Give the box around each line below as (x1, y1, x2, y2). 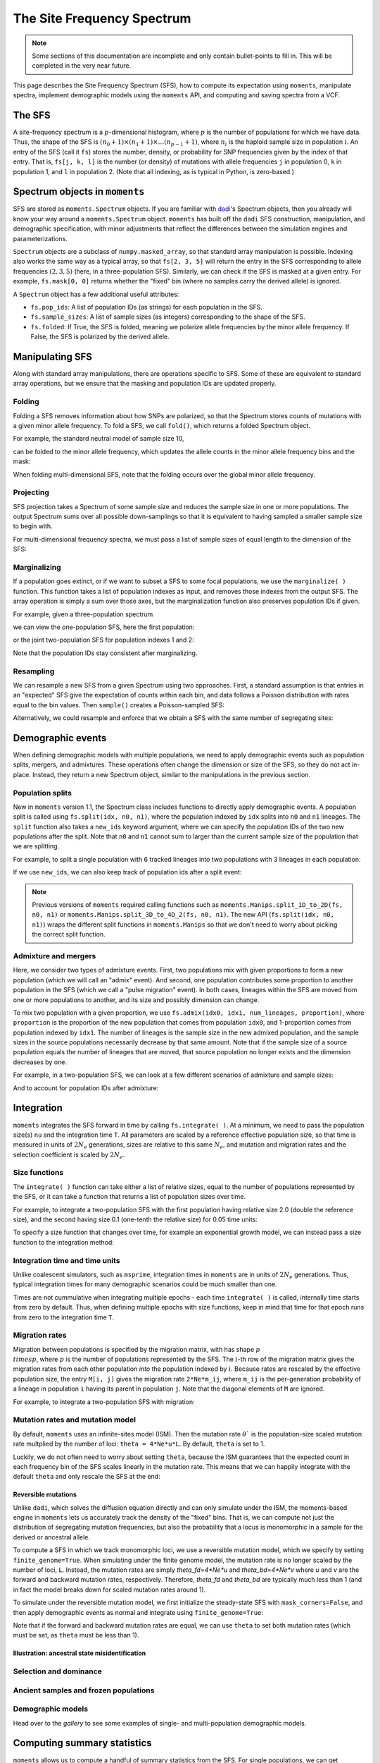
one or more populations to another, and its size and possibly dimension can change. (13, 995, 260, 1004)
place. (13, 770, 32, 779)
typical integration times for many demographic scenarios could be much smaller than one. (13, 1280, 277, 1288)
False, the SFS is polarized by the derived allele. (30, 332, 170, 341)
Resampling (13, 666, 55, 676)
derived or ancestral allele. (13, 1532, 91, 1541)
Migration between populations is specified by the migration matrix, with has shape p (13, 1345, 260, 1353)
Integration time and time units (13, 1255, 120, 1265)
